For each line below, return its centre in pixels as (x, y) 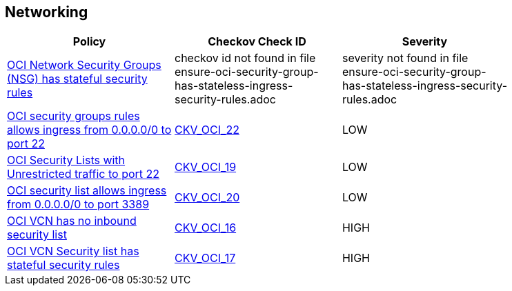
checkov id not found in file (245, 58)
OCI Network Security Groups (84, 65)
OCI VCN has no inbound (72, 221)
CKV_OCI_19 (205, 167)
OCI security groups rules (73, 116)
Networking (47, 12)
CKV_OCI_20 (207, 198)
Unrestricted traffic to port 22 (83, 174)
